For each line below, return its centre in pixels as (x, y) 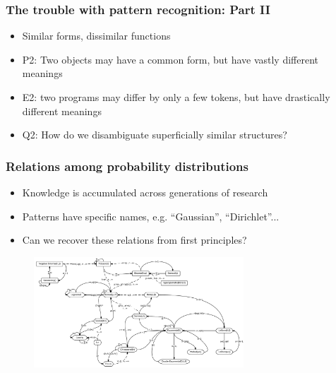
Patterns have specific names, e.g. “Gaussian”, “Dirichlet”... (151, 216)
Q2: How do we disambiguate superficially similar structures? (155, 135)
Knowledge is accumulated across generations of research (145, 192)
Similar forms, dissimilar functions (96, 36)
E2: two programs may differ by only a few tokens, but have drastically (176, 97)
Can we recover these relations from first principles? (134, 240)
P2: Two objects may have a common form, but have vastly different (170, 59)
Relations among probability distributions (127, 166)
